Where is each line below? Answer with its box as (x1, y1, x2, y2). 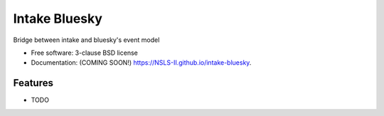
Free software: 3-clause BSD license (31, 48, 138, 57)
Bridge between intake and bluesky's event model (13, 36, 160, 44)
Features (13, 77, 53, 89)
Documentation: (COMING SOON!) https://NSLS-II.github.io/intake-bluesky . (31, 58, 252, 67)
